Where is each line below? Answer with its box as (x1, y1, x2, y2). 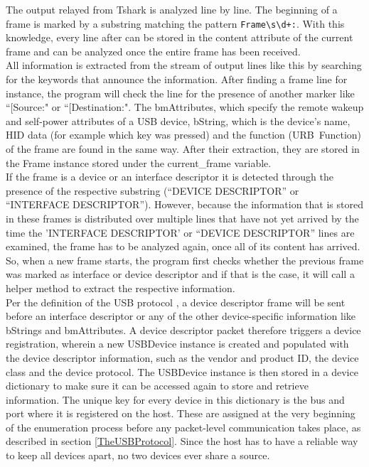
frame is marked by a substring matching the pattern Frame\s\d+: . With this (6, 16, 345, 31)
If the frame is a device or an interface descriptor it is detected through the (6, 169, 333, 184)
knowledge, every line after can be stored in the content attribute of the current (6, 30, 353, 45)
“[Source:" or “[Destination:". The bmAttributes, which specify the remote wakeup (6, 100, 364, 114)
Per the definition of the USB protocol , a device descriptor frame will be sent (6, 294, 346, 309)
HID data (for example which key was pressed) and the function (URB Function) (6, 127, 362, 142)
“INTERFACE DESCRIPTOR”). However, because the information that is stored (6, 197, 363, 212)
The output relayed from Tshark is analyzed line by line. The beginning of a (6, 2, 338, 16)
